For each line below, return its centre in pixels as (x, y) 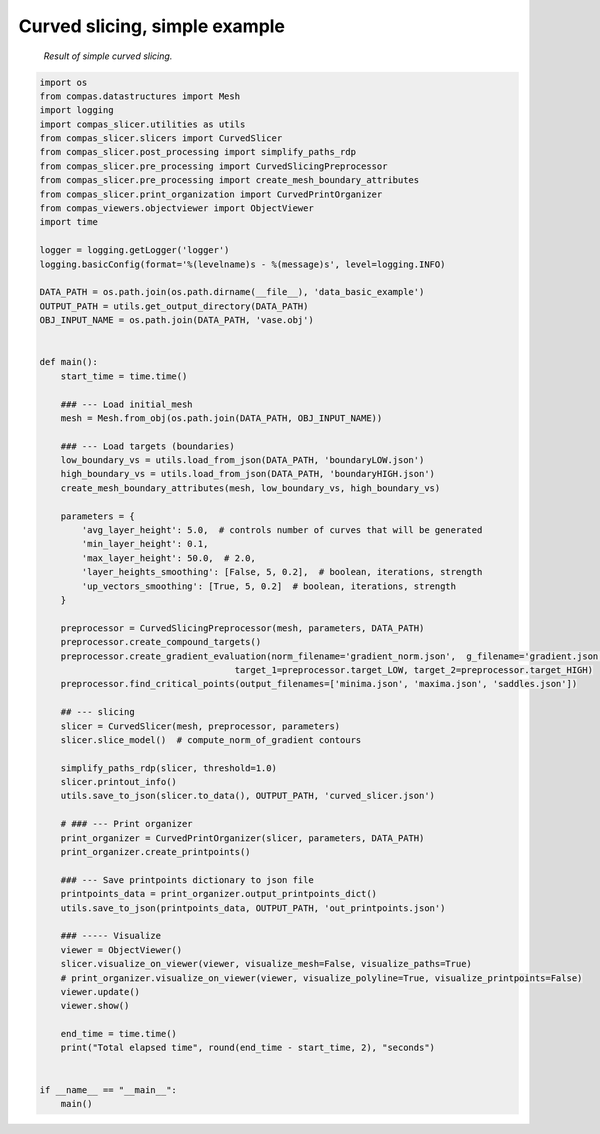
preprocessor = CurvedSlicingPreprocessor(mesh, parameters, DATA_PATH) (242, 628)
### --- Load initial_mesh (127, 404)
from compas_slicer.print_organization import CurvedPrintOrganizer (211, 194)
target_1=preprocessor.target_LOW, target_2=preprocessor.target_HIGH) (414, 669)
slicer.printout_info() (118, 782)
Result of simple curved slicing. (108, 56)
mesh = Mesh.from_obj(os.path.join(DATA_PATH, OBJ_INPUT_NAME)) (221, 418)
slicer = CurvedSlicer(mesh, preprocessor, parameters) (200, 726)
